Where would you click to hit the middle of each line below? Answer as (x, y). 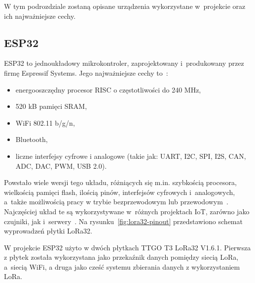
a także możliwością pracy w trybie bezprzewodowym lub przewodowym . (116, 202)
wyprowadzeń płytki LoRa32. (48, 231)
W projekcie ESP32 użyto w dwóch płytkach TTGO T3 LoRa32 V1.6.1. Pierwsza (127, 247)
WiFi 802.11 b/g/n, (45, 122)
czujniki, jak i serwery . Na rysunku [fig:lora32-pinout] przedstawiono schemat (123, 221)
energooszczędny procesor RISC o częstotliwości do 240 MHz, (108, 89)
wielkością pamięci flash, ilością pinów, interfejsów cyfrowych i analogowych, (120, 192)
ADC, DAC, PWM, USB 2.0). (61, 165)
